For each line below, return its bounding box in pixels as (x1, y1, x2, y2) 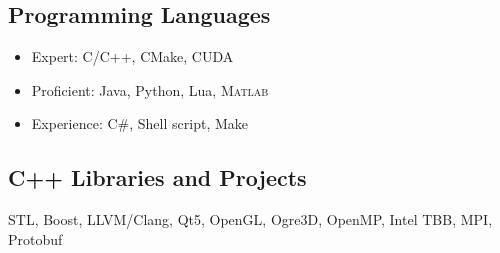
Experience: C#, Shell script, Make (31, 113, 248, 134)
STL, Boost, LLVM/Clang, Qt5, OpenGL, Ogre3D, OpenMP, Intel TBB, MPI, (8, 209, 493, 230)
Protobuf (8, 228, 63, 249)
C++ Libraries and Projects (8, 162, 307, 193)
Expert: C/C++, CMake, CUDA (31, 46, 234, 67)
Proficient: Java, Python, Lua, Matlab (31, 79, 269, 100)
